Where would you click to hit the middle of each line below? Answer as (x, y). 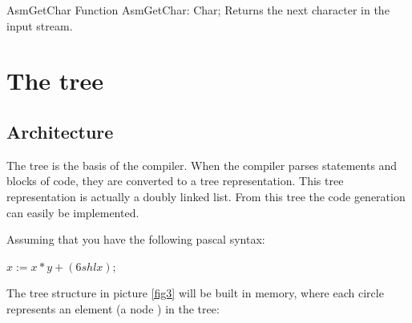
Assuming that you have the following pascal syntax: (136, 239)
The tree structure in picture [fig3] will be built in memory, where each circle (195, 293)
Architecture (60, 131)
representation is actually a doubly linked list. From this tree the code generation (206, 196)
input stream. (40, 25)
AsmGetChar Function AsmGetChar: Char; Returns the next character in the (198, 10)
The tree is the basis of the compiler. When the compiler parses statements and (202, 165)
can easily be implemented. (73, 212)
